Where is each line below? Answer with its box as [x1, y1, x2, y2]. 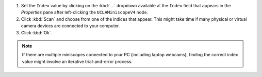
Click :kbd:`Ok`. [21, 29, 52, 36]
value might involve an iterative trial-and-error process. [22, 58, 133, 64]
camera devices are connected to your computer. [21, 23, 120, 29]
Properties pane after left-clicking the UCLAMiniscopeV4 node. [21, 10, 148, 15]
